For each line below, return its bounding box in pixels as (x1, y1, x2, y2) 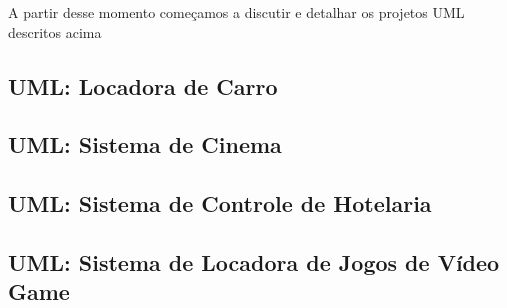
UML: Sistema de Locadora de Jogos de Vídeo (8, 246, 500, 277)
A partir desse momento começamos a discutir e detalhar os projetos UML (8, 2, 465, 22)
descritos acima (8, 21, 102, 42)
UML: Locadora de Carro (8, 70, 278, 101)
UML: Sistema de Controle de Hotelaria (8, 188, 432, 219)
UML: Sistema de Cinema (8, 129, 282, 160)
